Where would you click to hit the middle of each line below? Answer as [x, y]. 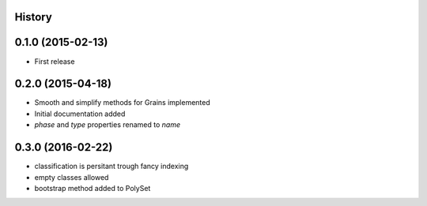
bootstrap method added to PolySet [93, 188]
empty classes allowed [72, 177]
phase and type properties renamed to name [108, 125]
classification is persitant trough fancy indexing [111, 167]
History [34, 17]
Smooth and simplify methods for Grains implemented [123, 103]
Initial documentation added [80, 114]
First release [55, 61]
